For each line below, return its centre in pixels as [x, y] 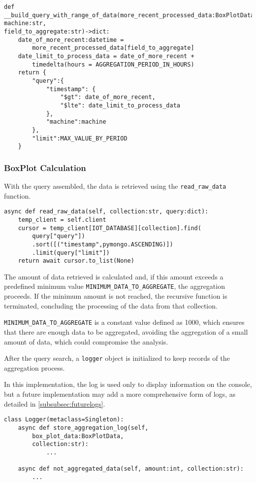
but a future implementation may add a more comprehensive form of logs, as [120, 394]
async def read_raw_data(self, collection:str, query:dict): [106, 212]
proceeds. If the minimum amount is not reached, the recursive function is [116, 296]
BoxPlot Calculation [45, 167]
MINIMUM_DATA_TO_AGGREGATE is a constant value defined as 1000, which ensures [124, 322]
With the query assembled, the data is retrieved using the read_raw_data [115, 186]
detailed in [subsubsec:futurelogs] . [55, 403]
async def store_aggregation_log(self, [83, 428]
